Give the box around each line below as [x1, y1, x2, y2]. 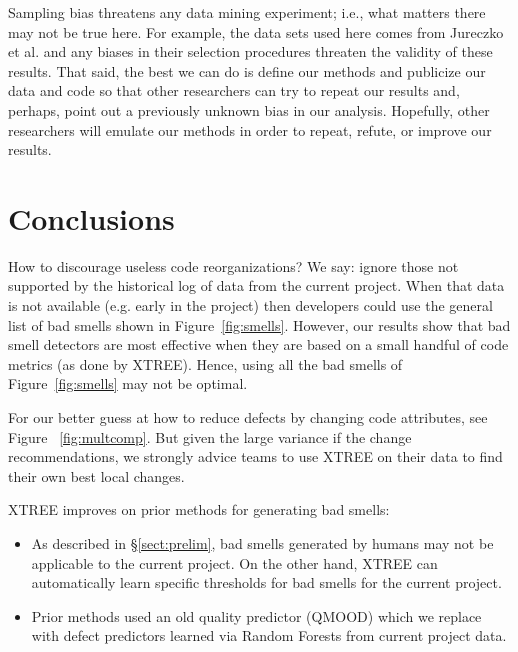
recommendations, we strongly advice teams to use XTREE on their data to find [8, 446, 503, 467]
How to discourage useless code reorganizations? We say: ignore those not [8, 255, 459, 276]
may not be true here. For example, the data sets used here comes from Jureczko [8, 21, 504, 42]
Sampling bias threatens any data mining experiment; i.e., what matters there [8, 2, 486, 22]
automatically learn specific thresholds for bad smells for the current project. [31, 572, 502, 593]
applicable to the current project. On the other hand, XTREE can [31, 552, 438, 573]
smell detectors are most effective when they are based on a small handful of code [8, 334, 509, 355]
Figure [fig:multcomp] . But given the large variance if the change [8, 426, 412, 447]
